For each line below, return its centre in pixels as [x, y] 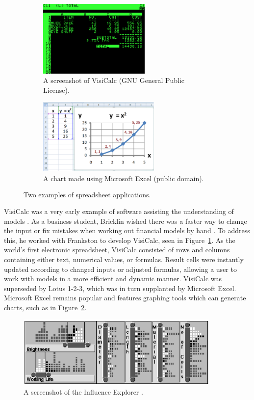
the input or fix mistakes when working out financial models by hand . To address [127, 230]
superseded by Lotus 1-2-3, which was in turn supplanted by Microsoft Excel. [120, 288]
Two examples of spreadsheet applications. [87, 195]
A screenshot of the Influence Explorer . [83, 392]
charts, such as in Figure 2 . [45, 307]
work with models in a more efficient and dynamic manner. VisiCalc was [113, 279]
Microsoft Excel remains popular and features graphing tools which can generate [125, 298]
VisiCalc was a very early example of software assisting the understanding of [119, 211]
